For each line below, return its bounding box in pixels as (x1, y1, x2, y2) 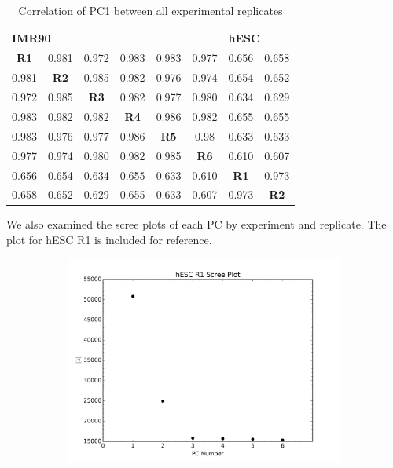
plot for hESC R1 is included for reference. (6, 232, 212, 248)
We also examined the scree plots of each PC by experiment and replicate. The (6, 216, 387, 232)
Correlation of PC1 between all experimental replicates (18, 2, 283, 18)
